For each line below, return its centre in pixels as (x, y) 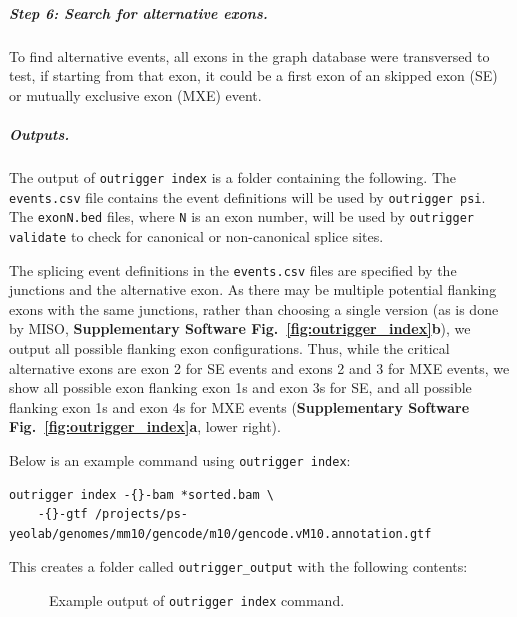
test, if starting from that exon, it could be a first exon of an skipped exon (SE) (253, 75)
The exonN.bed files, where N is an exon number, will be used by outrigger (241, 216)
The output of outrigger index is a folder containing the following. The (233, 176)
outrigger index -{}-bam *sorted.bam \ (141, 494)
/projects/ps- (141, 514)
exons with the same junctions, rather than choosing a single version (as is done (254, 308)
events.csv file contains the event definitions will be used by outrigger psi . (247, 196)
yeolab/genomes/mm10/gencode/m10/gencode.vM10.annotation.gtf (220, 533)
